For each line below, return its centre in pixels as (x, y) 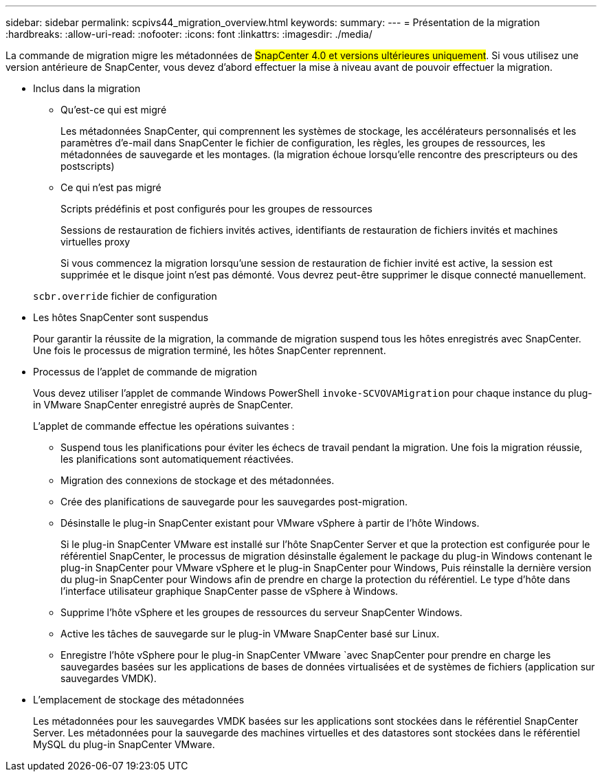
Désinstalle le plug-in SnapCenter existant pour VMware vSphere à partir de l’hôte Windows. (270, 523)
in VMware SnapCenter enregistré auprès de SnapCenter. (163, 405)
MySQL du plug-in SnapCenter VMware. (124, 744)
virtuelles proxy (96, 242)
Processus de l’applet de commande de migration (145, 372)
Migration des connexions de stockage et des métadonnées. (198, 480)
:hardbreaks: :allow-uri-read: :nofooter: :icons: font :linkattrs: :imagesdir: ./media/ (189, 34)
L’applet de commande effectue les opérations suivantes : (164, 426)
